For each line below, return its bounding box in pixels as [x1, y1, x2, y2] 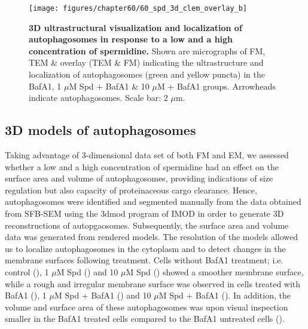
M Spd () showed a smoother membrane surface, [126, 265, 304, 278]
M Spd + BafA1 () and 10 [54, 289, 151, 302]
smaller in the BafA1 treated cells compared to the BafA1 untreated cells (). [5, 312, 285, 325]
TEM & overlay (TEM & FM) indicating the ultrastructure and [29, 56, 264, 69]
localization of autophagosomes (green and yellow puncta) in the [29, 68, 265, 81]
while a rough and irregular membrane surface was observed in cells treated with [5, 277, 301, 290]
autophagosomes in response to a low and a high [29, 33, 233, 45]
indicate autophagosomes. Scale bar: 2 [29, 91, 168, 104]
